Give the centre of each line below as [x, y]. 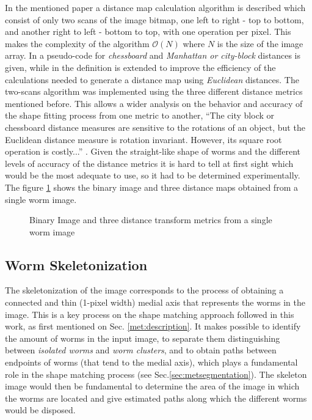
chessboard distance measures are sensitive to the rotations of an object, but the [155, 127]
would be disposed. [40, 410]
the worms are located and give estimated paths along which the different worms [156, 398]
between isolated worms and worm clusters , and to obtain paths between [141, 350]
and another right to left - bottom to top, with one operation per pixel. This [148, 31]
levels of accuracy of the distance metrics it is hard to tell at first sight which [149, 163]
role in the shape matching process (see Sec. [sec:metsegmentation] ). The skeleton [156, 374]
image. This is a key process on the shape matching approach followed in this [150, 314]
